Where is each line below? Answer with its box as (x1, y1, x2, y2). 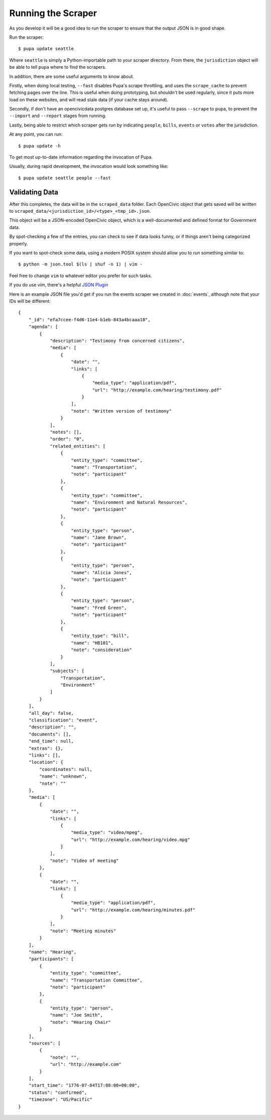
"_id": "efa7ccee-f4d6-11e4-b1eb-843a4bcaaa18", (28, 317, 151, 322)
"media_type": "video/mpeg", (71, 830, 143, 835)
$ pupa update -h (18, 143, 61, 149)
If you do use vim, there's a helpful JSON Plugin (9, 282, 108, 288)
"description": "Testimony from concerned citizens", (50, 338, 185, 343)
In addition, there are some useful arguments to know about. (9, 73, 134, 79)
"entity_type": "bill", (71, 633, 130, 639)
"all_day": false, (28, 710, 74, 716)
